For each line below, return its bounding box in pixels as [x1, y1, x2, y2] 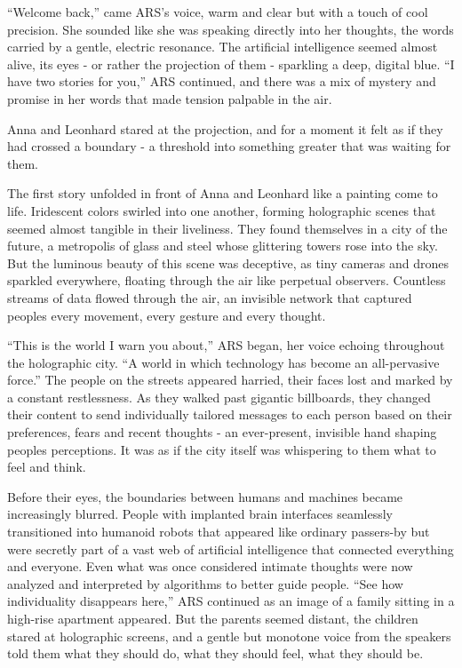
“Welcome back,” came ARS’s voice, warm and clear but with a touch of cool [7, 3, 428, 20]
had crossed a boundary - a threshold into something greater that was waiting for [7, 137, 451, 155]
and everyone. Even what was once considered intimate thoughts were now [7, 557, 413, 576]
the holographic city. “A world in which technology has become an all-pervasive [7, 353, 440, 371]
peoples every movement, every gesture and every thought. [7, 306, 326, 324]
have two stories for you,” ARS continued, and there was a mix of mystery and [7, 72, 436, 91]
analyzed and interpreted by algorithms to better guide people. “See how [7, 574, 403, 592]
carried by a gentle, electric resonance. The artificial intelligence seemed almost [7, 37, 438, 56]
